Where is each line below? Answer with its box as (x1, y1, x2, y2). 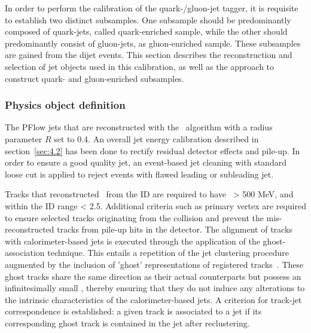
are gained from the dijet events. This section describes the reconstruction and (5, 48, 292, 61)
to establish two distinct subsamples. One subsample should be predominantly (5, 13, 291, 26)
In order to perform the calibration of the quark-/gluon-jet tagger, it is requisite (5, 2, 298, 14)
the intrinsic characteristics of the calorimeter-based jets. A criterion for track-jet (5, 293, 302, 305)
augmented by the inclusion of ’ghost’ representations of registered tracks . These (5, 258, 304, 270)
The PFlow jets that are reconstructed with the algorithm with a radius (5, 121, 273, 133)
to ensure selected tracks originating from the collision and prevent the (5, 211, 264, 224)
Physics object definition (5, 97, 126, 112)
